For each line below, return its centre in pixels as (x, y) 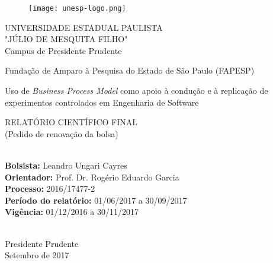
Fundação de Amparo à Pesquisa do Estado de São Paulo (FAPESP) (130, 70)
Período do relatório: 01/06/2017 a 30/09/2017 (96, 200)
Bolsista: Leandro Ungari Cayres (66, 165)
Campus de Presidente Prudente (63, 50)
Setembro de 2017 (37, 255)
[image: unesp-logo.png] (77, 8)
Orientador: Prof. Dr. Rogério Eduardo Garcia (92, 177)
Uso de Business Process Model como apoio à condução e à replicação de (136, 91)
